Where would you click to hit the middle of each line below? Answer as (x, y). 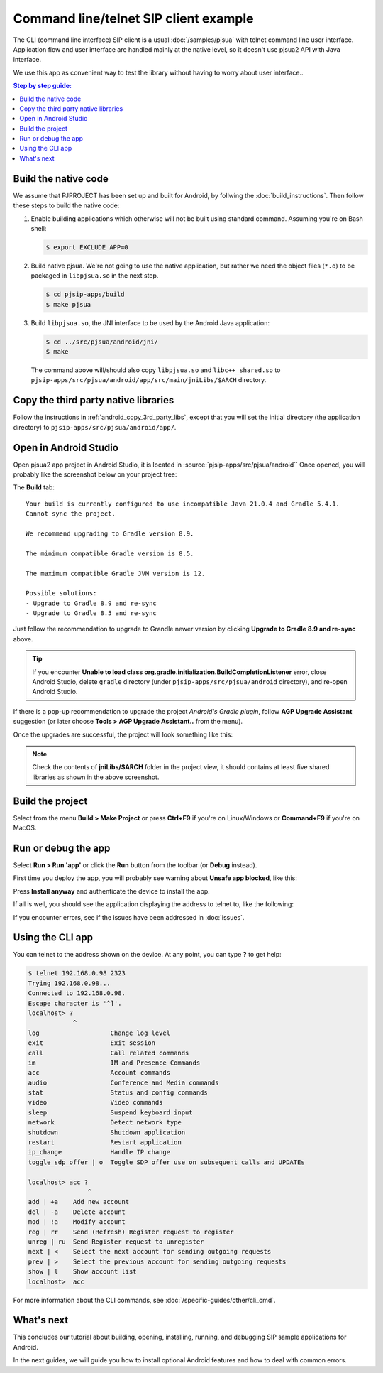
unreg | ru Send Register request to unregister (116, 1242)
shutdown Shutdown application (107, 1132)
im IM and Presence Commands (114, 1063)
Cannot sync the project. (71, 514)
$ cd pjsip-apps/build (85, 294)
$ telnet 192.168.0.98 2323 (77, 973)
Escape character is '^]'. (75, 1003)
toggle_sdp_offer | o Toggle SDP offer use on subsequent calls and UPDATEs (166, 1162)
